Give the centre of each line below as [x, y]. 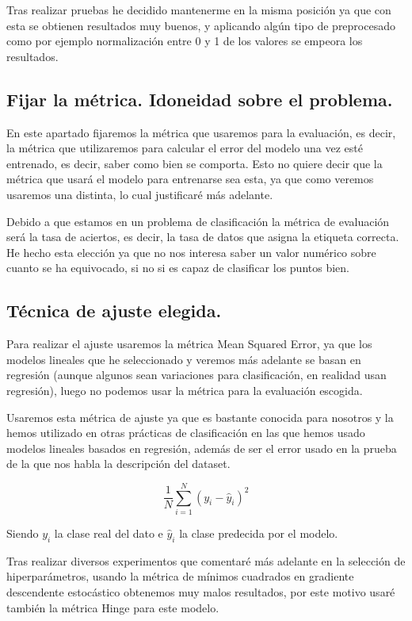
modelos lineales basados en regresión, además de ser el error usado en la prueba [202, 448]
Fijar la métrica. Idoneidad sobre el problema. [200, 99]
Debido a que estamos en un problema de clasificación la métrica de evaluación [198, 221]
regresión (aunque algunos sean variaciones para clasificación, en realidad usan [196, 375]
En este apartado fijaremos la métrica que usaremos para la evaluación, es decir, [201, 132]
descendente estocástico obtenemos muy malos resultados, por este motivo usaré [201, 591]
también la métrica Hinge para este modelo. [113, 607]
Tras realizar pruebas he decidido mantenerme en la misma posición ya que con [199, 10]
